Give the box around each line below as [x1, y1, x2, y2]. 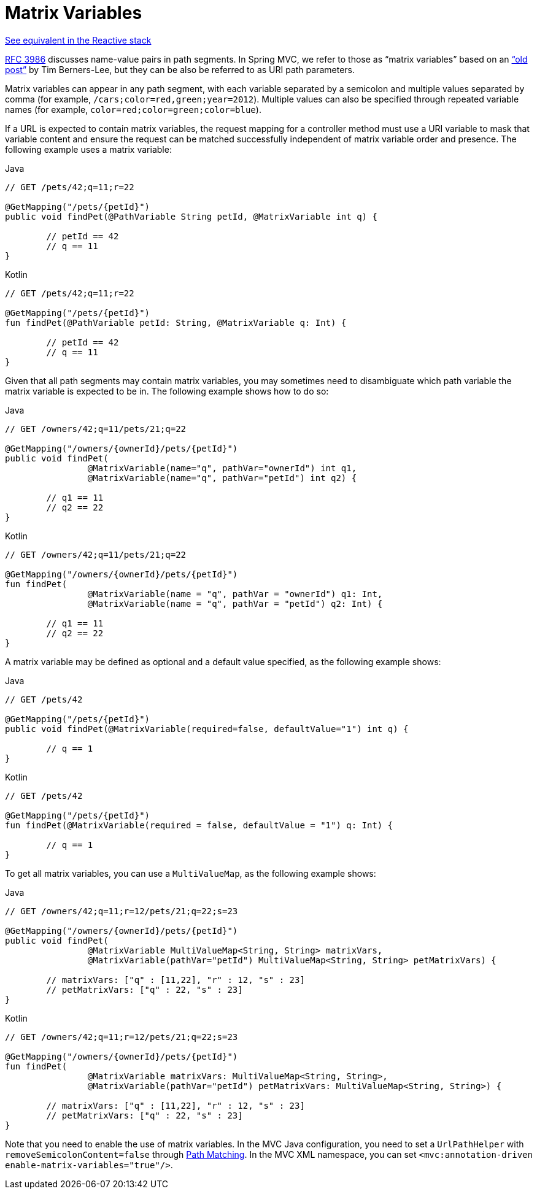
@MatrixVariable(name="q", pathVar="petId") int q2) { [87, 472, 357, 483]
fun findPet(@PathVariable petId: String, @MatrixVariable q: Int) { [5, 317, 347, 328]
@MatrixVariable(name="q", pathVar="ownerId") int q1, [87, 463, 357, 473]
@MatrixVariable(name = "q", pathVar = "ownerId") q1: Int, [87, 588, 383, 599]
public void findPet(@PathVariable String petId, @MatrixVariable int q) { [5, 211, 377, 221]
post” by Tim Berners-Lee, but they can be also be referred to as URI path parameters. [5, 64, 355, 75]
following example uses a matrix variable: [5, 144, 172, 155]
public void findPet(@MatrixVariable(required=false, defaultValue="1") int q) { [5, 723, 409, 734]
